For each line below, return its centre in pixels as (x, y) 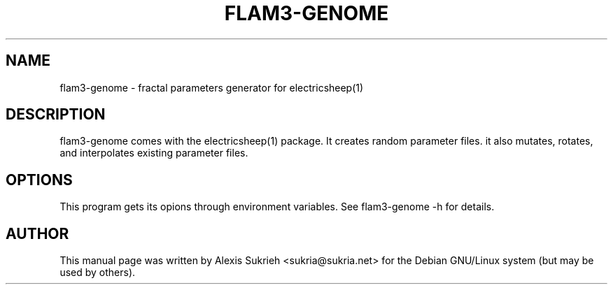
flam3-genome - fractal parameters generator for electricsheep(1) (212, 87)
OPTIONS (39, 180)
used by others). (98, 273)
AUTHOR (37, 233)
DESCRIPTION (56, 115)
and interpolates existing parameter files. (154, 153)
